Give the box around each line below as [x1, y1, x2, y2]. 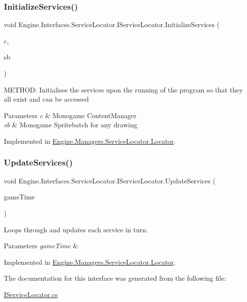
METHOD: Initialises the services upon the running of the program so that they [4, 84, 243, 94]
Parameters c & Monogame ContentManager [4, 110, 137, 120]
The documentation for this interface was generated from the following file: [4, 273, 226, 283]
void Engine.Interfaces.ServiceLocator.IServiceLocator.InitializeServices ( [4, 19, 220, 30]
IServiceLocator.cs [4, 289, 58, 299]
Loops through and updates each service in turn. [4, 224, 148, 234]
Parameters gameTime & [4, 241, 78, 251]
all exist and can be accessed [4, 94, 89, 104]
